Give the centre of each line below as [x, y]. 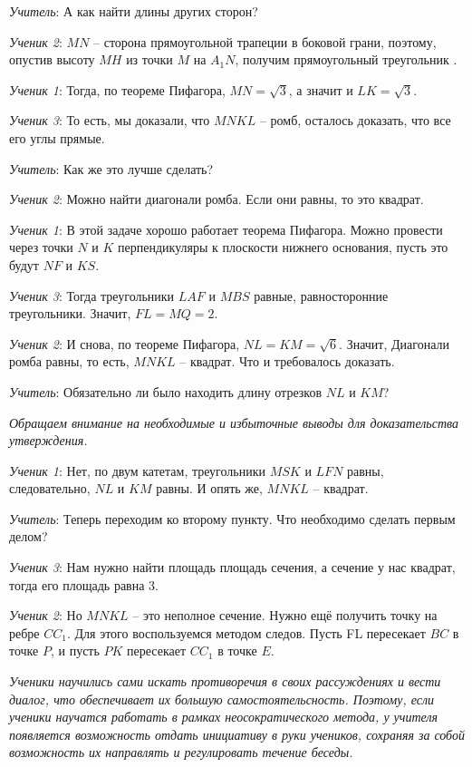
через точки [41, 247]
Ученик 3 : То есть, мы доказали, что [110, 120]
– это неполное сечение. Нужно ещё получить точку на [285, 615]
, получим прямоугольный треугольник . [346, 59]
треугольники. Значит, [70, 313]
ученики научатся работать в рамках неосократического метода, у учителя [224, 717]
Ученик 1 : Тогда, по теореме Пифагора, [117, 89]
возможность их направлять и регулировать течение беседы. [181, 752]
